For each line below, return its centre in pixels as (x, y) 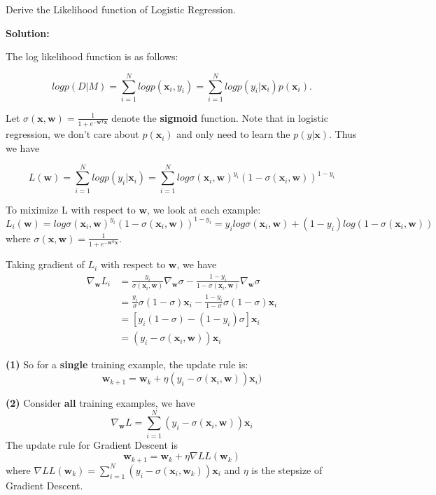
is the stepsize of (287, 469)
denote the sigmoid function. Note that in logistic (220, 117)
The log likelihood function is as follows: (92, 56)
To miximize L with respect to (71, 209)
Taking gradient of (45, 264)
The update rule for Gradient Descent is (92, 444)
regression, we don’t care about (72, 134)
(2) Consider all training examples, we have (100, 403)
